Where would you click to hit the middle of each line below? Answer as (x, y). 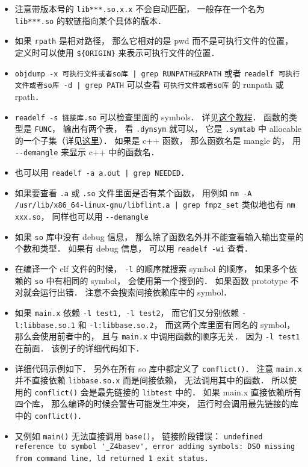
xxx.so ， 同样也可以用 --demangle (82, 216)
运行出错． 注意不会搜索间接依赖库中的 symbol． (136, 292)
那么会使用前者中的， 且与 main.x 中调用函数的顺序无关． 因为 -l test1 (157, 336)
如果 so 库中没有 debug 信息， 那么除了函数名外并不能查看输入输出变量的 (159, 236)
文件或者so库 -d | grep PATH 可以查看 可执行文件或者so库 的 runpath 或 (149, 85)
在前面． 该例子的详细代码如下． (79, 348)
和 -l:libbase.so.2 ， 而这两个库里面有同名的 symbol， (186, 324)
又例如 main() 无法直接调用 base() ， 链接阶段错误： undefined (139, 435)
